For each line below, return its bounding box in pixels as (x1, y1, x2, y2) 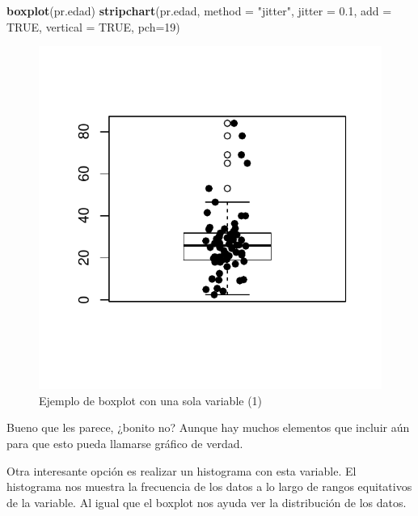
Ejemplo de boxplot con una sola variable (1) (39, 391, 263, 408)
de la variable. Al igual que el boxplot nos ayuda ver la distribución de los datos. (6, 493, 407, 510)
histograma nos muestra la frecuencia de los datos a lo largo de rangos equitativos (6, 478, 412, 495)
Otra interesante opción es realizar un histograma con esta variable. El (6, 462, 357, 479)
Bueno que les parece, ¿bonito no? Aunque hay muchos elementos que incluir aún (6, 419, 410, 436)
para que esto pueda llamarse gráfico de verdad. (6, 434, 243, 451)
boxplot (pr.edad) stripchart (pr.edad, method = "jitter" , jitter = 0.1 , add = (6, 2, 392, 19)
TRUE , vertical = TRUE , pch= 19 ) (6, 18, 180, 35)
